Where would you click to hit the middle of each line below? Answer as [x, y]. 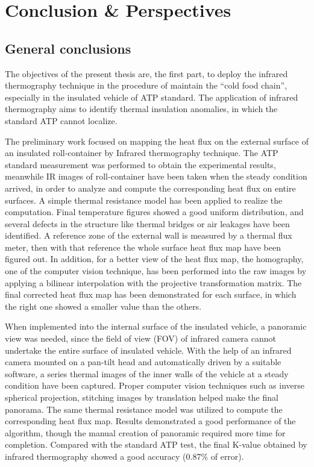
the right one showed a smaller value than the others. [103, 306]
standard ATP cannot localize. [61, 120]
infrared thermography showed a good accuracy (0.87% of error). [124, 456]
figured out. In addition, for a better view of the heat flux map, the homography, [154, 259]
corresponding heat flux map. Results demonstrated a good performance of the [150, 421]
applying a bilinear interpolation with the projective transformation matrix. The [153, 282]
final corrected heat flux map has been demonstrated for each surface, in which [151, 294]
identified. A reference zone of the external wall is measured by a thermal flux [149, 235]
